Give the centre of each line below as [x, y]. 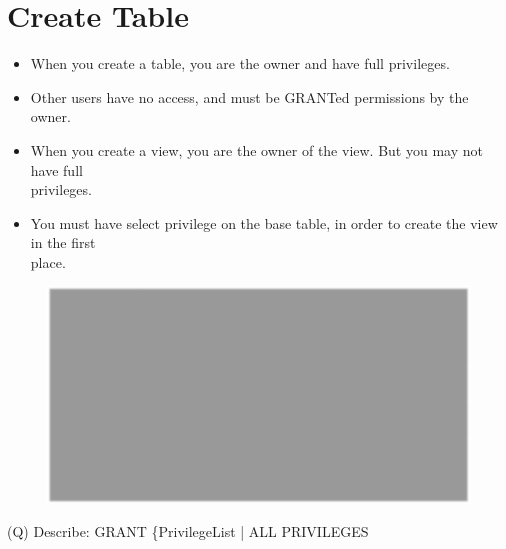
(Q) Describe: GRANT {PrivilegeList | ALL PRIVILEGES [188, 531]
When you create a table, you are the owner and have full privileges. [240, 63]
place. [48, 261]
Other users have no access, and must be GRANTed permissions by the [249, 96]
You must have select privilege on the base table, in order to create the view [264, 222]
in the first [63, 242]
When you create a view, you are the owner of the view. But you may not [256, 149]
